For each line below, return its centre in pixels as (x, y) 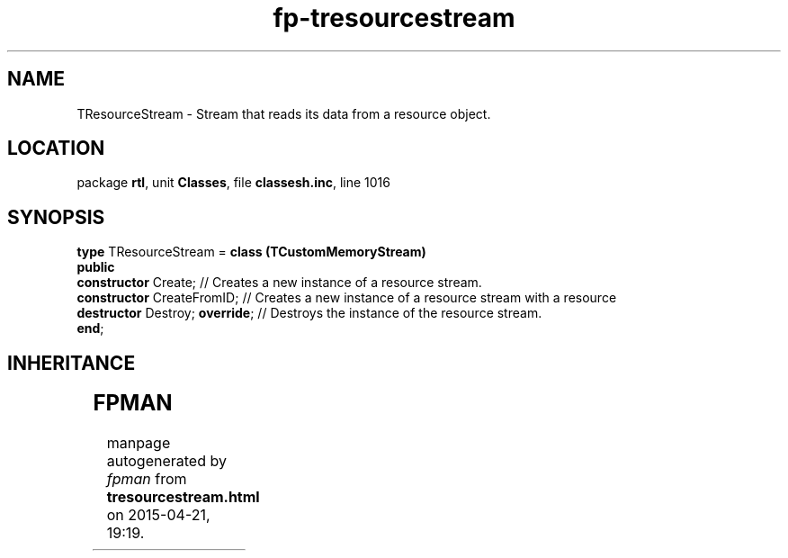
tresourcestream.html (183, 497)
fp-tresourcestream (394, 18)
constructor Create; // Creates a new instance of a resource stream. (279, 283)
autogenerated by (166, 461)
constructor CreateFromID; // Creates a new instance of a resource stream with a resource (347, 298)
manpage (139, 443)
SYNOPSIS (56, 217)
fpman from (147, 479)
